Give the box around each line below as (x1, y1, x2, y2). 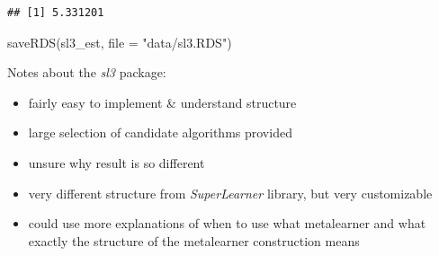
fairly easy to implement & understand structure (28, 93, 297, 111)
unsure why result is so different (28, 153, 205, 172)
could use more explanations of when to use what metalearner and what (28, 214, 426, 233)
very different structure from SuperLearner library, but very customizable (28, 183, 433, 202)
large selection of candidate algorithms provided (28, 123, 292, 142)
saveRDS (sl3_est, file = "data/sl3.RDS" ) (7, 32, 232, 51)
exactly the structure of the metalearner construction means (28, 231, 360, 250)
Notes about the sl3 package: (7, 63, 166, 82)
